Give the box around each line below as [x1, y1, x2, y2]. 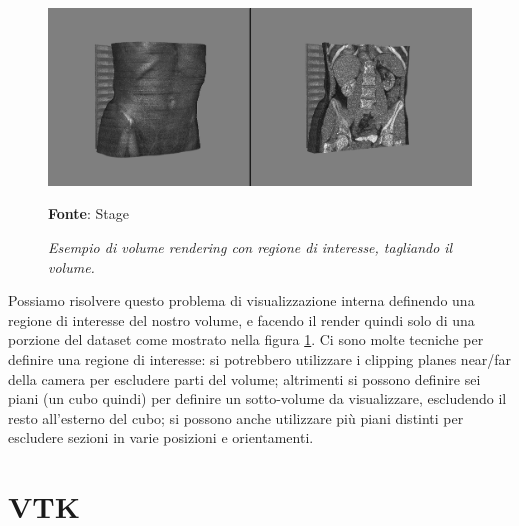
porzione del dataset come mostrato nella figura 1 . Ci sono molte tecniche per [8, 329, 484, 350]
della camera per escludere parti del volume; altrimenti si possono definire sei [8, 368, 481, 389]
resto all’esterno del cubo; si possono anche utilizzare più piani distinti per [8, 407, 464, 428]
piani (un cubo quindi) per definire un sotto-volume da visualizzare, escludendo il [8, 388, 507, 409]
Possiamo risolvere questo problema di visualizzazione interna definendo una [8, 290, 475, 311]
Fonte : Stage [48, 203, 129, 224]
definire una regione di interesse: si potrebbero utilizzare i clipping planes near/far [8, 348, 512, 369]
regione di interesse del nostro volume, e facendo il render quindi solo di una [8, 309, 475, 330]
